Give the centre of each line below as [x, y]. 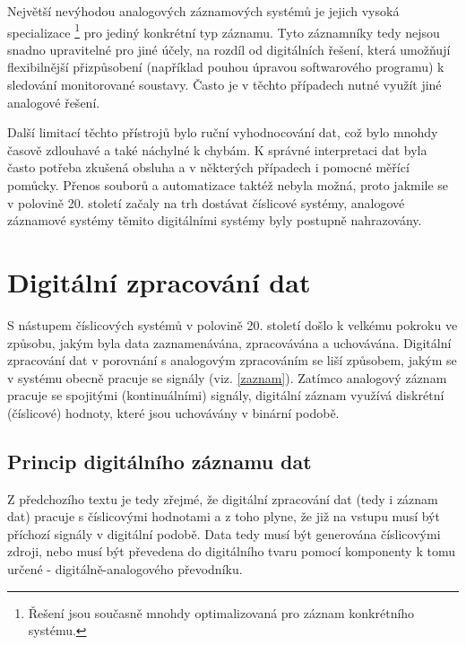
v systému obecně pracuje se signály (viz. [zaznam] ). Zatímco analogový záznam [227, 377]
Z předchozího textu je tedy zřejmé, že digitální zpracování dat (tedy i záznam [223, 498]
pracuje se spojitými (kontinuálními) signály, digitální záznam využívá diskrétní [226, 395]
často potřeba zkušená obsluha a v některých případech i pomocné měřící [208, 167]
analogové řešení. [54, 102]
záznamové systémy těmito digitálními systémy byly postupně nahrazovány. [215, 220]
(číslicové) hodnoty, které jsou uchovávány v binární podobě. [173, 412]
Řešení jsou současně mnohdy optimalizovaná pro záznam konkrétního [221, 612]
